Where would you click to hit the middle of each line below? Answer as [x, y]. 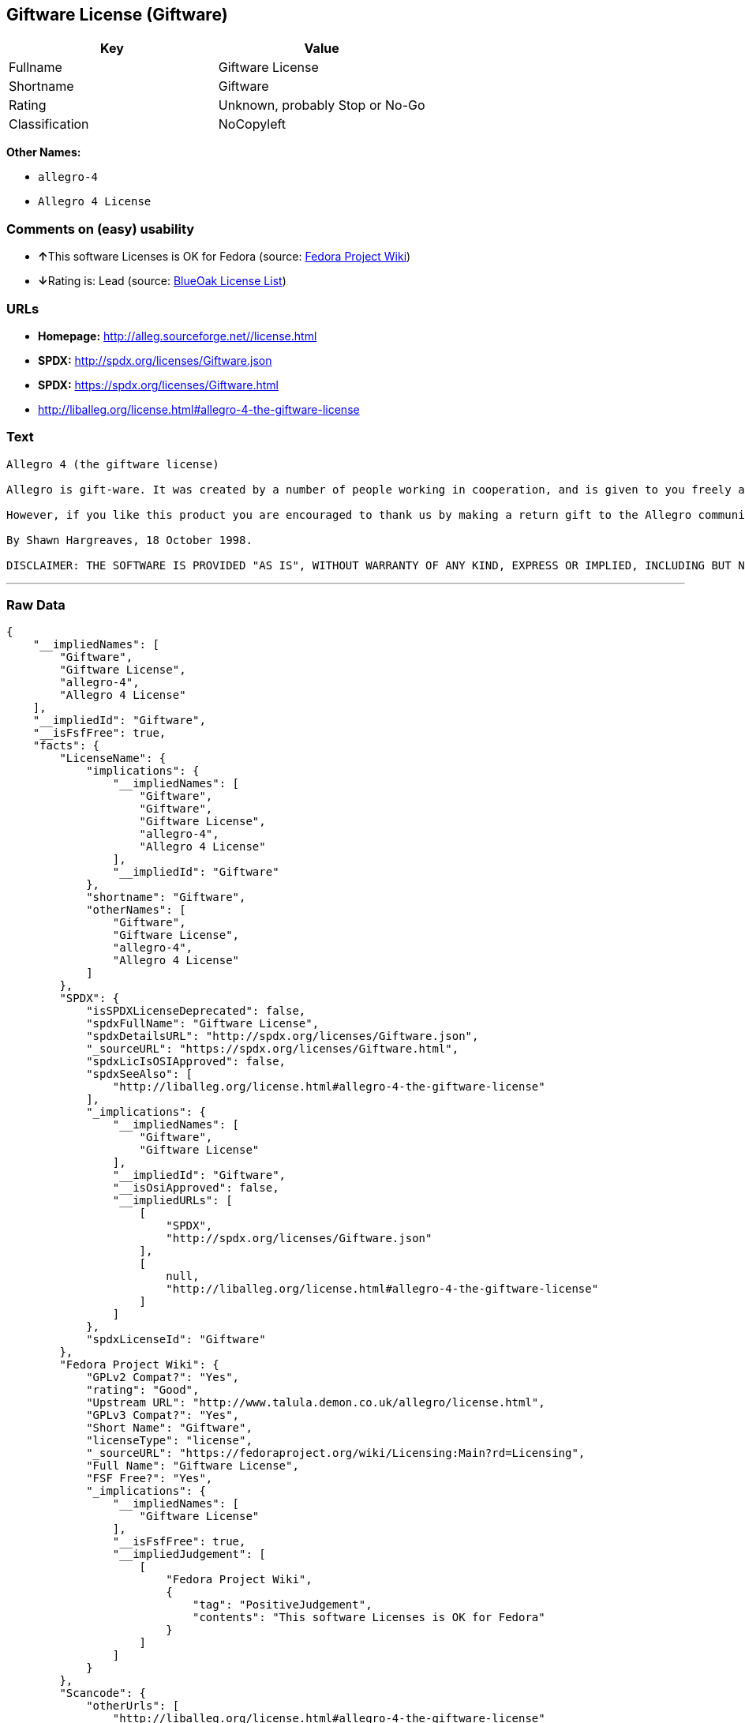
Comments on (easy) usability [101, 229]
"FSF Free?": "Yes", [150, 1479]
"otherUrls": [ [133, 1706]
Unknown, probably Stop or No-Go [322, 105]
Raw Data [36, 605]
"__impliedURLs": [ [172, 1201]
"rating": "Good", [143, 1390]
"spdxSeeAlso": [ [140, 1074]
